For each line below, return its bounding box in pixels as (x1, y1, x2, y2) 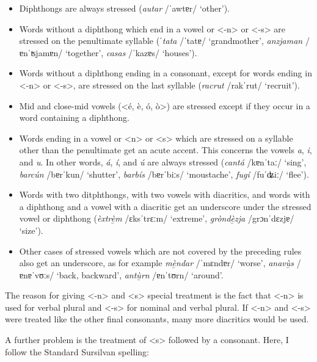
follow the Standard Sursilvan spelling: (5, 345, 149, 358)
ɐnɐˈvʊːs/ (19, 268, 54, 281)
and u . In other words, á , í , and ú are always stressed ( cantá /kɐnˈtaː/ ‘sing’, (19, 155, 307, 168)
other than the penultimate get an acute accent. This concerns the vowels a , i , (19, 143, 312, 156)
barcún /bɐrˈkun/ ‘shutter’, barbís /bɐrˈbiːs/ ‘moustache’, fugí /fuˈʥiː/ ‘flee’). (19, 167, 309, 180)
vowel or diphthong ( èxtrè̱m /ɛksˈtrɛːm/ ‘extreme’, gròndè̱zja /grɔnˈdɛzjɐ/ (19, 212, 294, 225)
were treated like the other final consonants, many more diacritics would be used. (5, 313, 309, 325)
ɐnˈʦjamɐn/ (19, 46, 63, 59)
